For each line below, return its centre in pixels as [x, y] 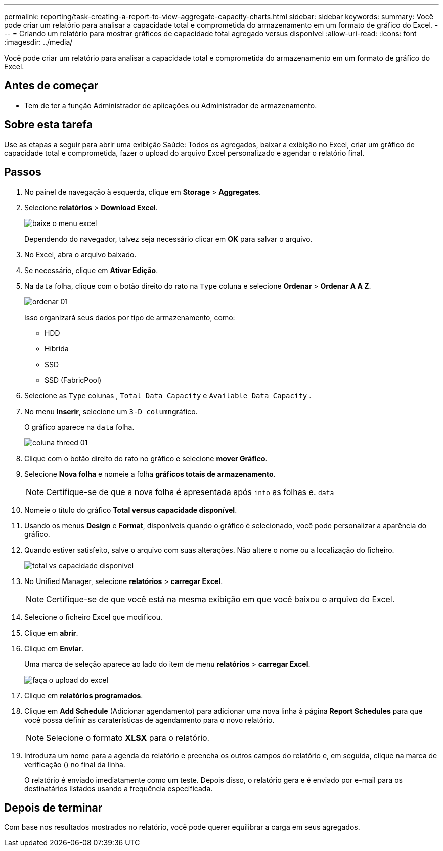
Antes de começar [51, 86]
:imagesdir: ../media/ [38, 42]
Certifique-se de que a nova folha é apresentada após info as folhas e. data [190, 492]
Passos [23, 172]
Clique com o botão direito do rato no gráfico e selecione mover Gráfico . [146, 458]
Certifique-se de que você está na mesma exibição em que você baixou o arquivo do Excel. [220, 599]
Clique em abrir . [51, 633]
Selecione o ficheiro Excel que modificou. [94, 617]
